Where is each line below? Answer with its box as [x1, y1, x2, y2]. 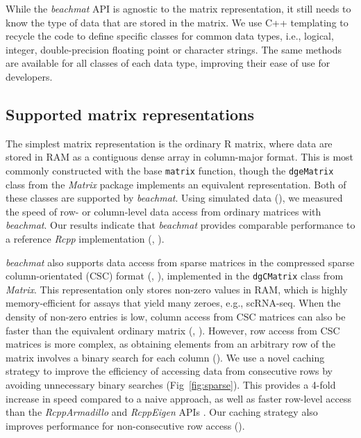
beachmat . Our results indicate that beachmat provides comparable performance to [6, 218, 355, 232]
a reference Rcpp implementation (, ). [6, 231, 165, 245]
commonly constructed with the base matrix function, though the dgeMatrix [6, 163, 334, 177]
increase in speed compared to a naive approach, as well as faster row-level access [6, 391, 352, 405]
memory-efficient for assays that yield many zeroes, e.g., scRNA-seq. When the [6, 295, 341, 310]
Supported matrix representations [6, 103, 255, 124]
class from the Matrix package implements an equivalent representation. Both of [6, 177, 346, 191]
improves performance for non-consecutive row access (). [6, 418, 245, 432]
